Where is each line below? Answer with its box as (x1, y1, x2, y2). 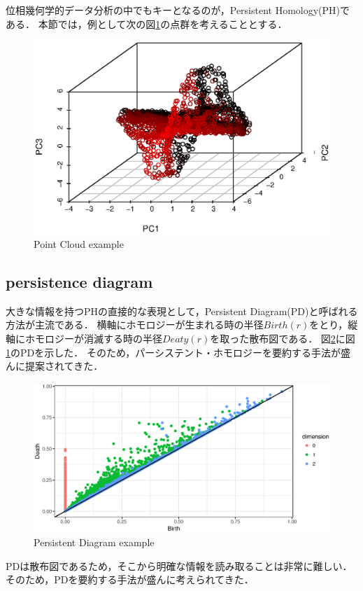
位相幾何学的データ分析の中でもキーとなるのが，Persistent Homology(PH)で (6, 3, 350, 17)
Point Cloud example (34, 236, 124, 251)
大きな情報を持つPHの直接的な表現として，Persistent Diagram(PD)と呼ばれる (6, 303, 358, 318)
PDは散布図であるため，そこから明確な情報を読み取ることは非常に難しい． (6, 558, 353, 573)
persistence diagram (6, 270, 153, 292)
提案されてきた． (24, 359, 104, 373)
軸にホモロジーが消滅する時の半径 (6, 331, 162, 345)
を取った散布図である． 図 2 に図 (210, 331, 355, 345)
